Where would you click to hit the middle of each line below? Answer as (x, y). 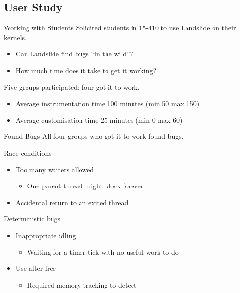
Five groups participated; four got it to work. (72, 87)
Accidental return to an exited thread (72, 202)
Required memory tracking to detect (82, 284)
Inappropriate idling (46, 235)
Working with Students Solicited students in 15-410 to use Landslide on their (120, 28)
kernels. (15, 37)
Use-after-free (36, 268)
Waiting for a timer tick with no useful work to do (103, 252)
